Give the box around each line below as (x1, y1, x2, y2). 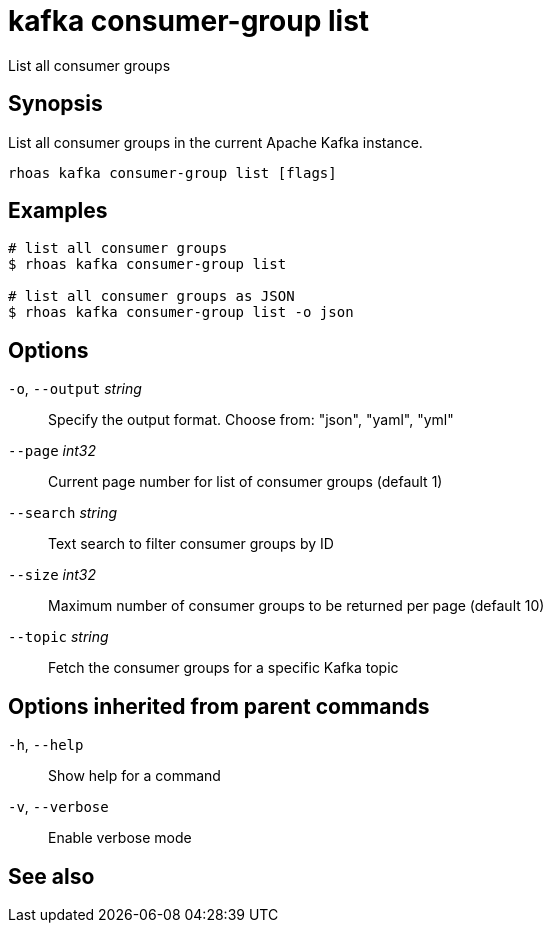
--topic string (8, 628, 109, 646)
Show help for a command (48, 767, 221, 785)
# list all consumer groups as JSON (8, 288, 295, 305)
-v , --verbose (8, 798, 109, 816)
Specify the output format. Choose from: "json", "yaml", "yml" (48, 411, 454, 429)
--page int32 (8, 442, 96, 460)
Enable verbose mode (48, 829, 192, 847)
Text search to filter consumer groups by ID (48, 535, 334, 553)
